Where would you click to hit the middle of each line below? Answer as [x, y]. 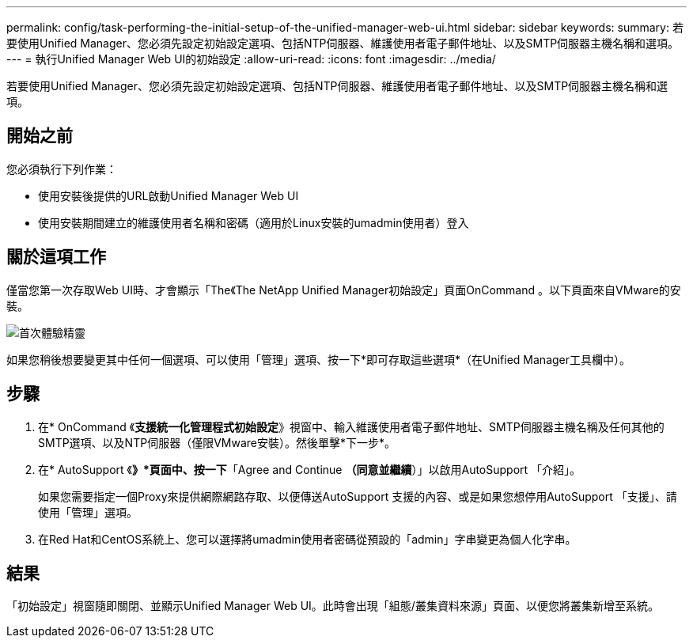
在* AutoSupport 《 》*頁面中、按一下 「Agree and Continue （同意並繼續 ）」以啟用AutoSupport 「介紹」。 [310, 469]
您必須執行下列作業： [62, 169]
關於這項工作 [56, 257]
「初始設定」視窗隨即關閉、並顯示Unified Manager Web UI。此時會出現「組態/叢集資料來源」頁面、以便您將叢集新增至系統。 [333, 606]
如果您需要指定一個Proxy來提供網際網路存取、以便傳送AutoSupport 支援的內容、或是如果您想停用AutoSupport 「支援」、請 [358, 496]
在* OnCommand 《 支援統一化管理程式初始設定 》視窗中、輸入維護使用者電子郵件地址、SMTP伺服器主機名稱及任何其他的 [351, 426]
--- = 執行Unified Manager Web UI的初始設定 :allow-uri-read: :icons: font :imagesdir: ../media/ [251, 59]
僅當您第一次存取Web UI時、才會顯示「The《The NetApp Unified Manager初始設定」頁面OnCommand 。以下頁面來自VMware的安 [344, 290]
